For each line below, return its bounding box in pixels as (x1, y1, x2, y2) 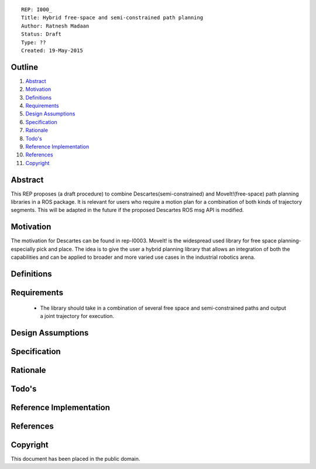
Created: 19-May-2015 (21, 47, 83, 54)
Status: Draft (21, 31, 61, 37)
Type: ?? (21, 39, 46, 46)
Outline (11, 62, 38, 72)
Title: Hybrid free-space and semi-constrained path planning (21, 15, 204, 21)
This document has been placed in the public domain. (11, 455, 140, 462)
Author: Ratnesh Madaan (21, 22, 90, 29)
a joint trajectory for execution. (40, 312, 114, 319)
